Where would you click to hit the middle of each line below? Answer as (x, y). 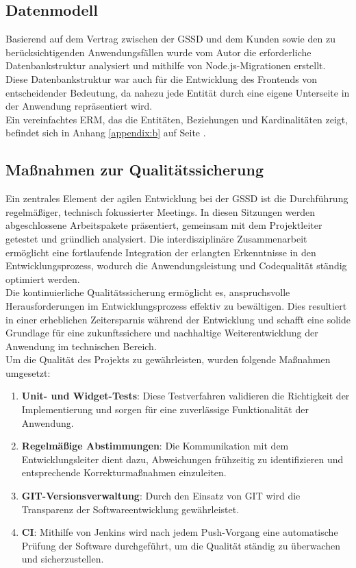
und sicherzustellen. (63, 559)
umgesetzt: (28, 372)
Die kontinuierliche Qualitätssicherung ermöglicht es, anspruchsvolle (148, 292)
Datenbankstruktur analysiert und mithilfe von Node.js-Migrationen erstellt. (166, 65)
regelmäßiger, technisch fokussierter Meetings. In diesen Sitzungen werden (161, 211)
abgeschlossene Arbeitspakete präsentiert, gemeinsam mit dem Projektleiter (164, 225)
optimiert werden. (43, 279)
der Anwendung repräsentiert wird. (79, 106)
